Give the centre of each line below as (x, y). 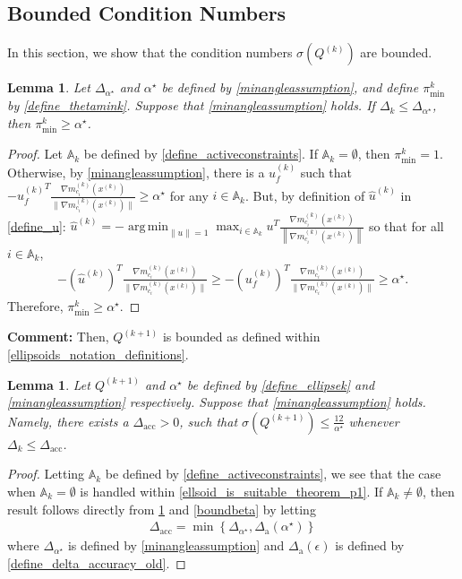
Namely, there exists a (68, 421)
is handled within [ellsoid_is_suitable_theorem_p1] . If (231, 491)
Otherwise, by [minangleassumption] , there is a (136, 173)
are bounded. (396, 52)
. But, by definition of (305, 195)
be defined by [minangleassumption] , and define (290, 87)
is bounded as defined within (241, 337)
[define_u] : (37, 225)
